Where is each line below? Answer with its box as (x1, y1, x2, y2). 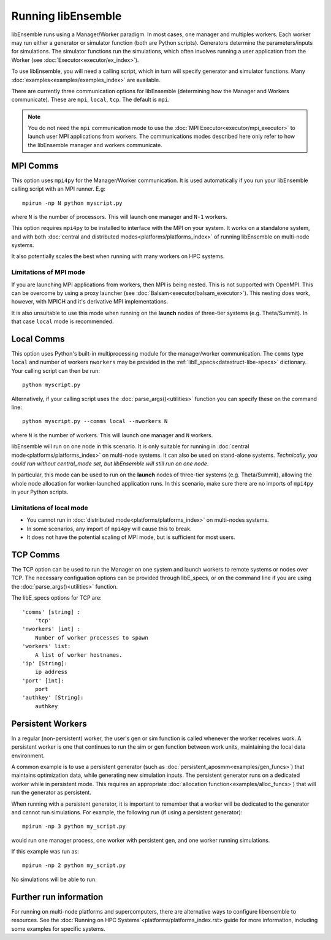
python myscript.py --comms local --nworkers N (22, 418, 168, 425)
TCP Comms (11, 549, 60, 560)
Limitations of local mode (11, 503, 88, 512)
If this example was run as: (11, 848, 79, 855)
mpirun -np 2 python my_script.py (22, 862, 126, 869)
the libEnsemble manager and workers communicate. (28, 141, 162, 148)
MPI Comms (11, 160, 59, 171)
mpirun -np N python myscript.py (22, 199, 123, 207)
